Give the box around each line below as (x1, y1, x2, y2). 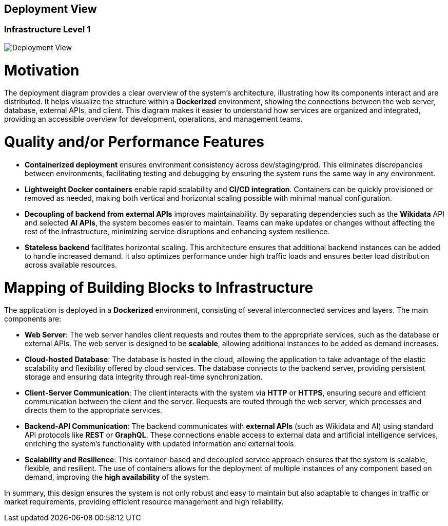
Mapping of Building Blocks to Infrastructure (4, 278, 314, 296)
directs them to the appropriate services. (25, 406, 162, 415)
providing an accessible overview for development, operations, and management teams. (4, 115, 303, 124)
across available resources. (25, 260, 117, 269)
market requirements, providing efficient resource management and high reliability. (4, 497, 284, 506)
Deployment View (4, 3, 97, 15)
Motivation (4, 61, 80, 79)
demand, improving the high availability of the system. (25, 473, 210, 482)
